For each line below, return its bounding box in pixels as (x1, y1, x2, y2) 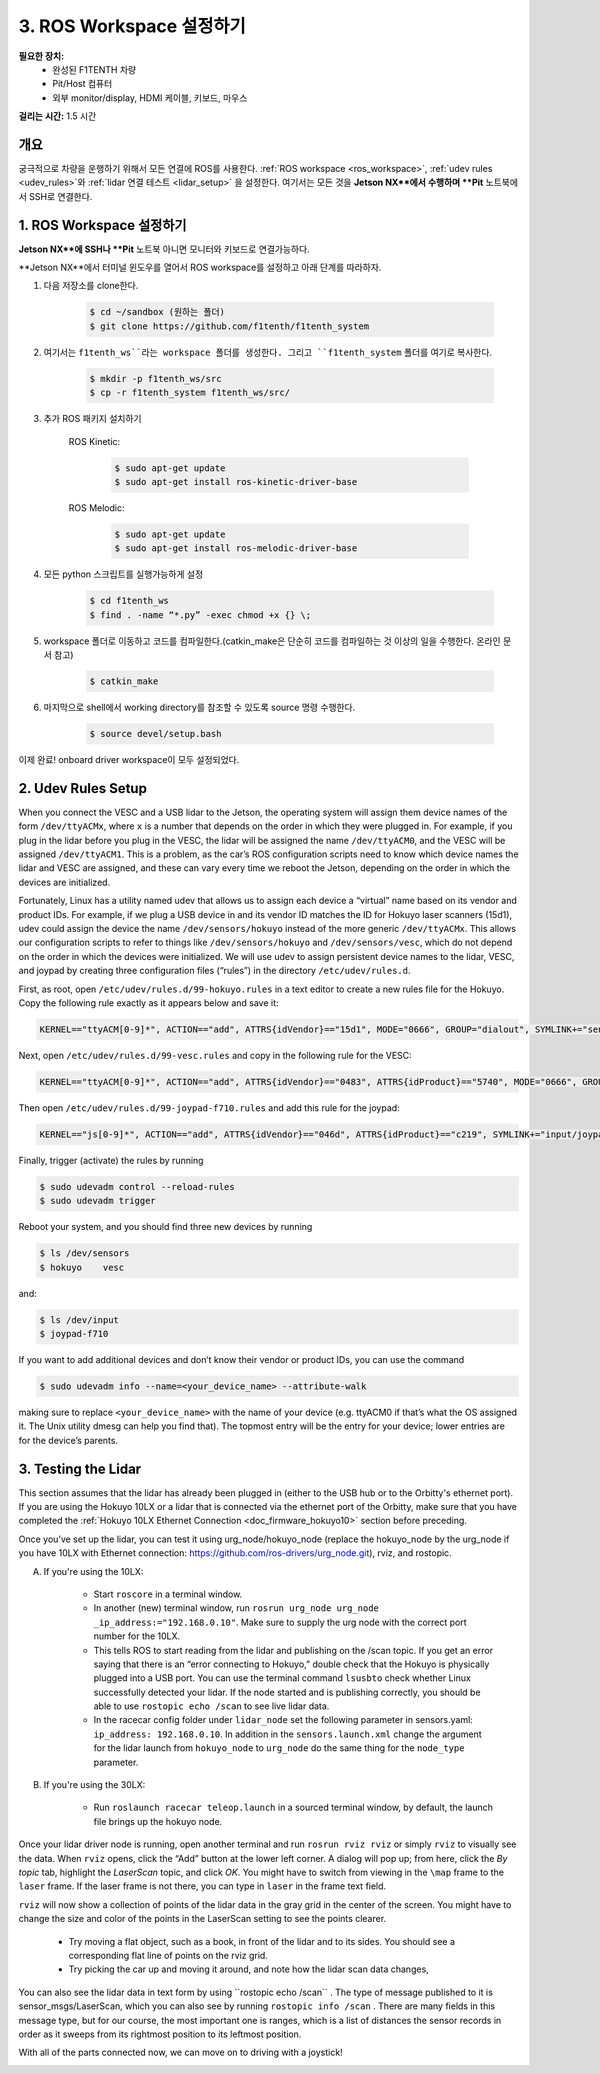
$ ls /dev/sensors (39, 1248, 130, 1259)
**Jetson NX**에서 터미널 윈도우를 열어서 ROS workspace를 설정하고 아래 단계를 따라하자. (18, 261, 382, 274)
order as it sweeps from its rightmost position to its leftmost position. (18, 2028, 302, 2040)
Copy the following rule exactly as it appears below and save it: (18, 996, 279, 1009)
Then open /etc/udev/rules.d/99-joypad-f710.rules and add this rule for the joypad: (18, 1101, 400, 1114)
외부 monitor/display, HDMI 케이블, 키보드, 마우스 (52, 91, 248, 104)
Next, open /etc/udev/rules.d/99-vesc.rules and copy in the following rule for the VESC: (18, 1049, 412, 1061)
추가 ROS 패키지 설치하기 (43, 413, 142, 425)
